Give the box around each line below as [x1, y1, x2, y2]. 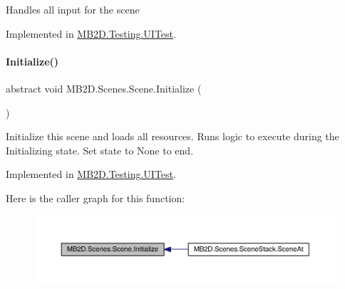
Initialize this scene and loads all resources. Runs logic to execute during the [6, 129, 339, 144]
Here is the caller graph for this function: [6, 190, 185, 205]
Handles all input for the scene [6, 2, 140, 16]
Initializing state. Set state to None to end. [6, 142, 194, 157]
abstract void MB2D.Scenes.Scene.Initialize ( [6, 80, 202, 95]
